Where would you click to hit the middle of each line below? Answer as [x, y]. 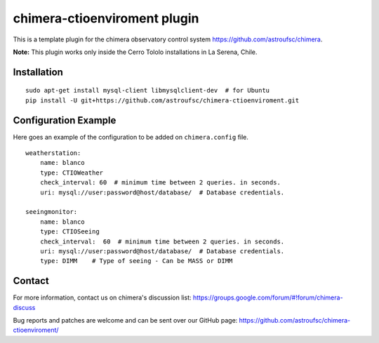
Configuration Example [65, 120]
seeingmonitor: [52, 212]
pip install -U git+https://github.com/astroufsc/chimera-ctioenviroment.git [162, 100]
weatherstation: [53, 153]
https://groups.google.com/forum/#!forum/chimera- [268, 297]
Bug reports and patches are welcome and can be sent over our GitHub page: [125, 321]
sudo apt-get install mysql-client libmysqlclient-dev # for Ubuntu [148, 90]
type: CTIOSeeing [69, 232]
